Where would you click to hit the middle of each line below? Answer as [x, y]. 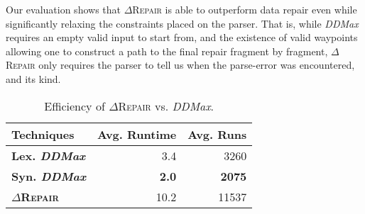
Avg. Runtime [137, 134]
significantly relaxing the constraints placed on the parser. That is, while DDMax [182, 23]
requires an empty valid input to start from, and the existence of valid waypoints [182, 37]
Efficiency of [75, 106]
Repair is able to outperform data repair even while [245, 9]
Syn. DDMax [49, 176]
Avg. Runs [217, 134]
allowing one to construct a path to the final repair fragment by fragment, [167, 51]
